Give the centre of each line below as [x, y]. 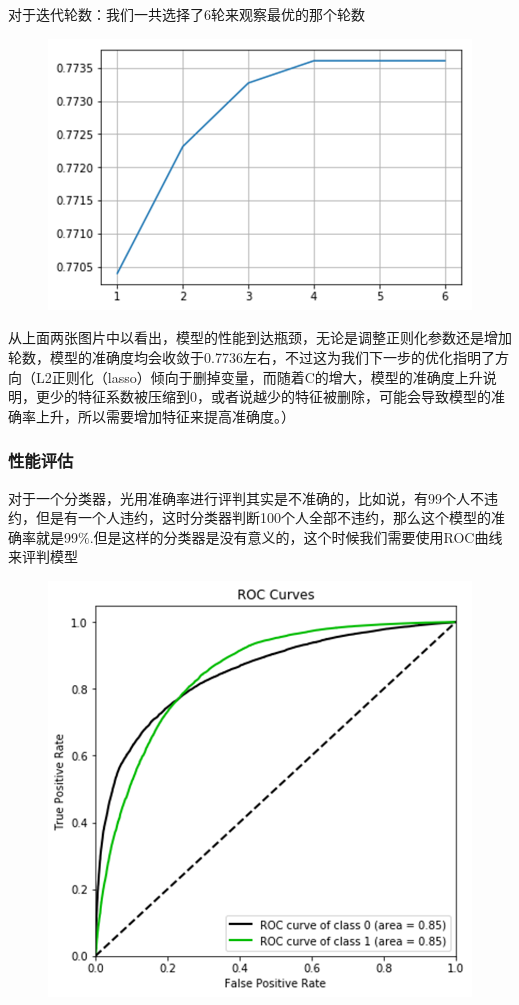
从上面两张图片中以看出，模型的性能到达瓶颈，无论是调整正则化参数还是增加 [260, 337]
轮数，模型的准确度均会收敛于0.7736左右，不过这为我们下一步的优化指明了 [251, 356]
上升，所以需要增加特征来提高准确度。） [165, 415]
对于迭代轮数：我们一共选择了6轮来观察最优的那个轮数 [186, 14]
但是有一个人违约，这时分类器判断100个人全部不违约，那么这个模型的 [263, 517]
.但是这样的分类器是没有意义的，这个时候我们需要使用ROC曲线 [296, 536]
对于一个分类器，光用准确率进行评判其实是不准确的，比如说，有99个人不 [246, 497]
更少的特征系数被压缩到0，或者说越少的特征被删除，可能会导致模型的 [263, 396]
